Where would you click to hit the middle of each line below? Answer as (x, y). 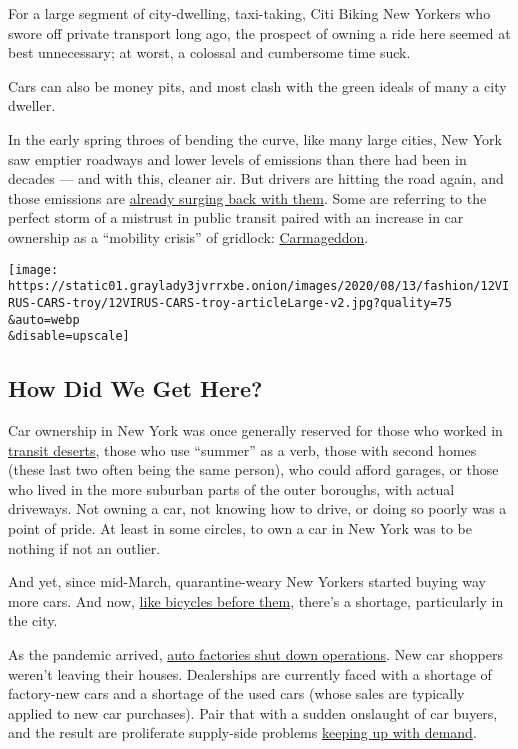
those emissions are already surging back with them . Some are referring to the (247, 197)
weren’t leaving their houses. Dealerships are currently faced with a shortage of (250, 673)
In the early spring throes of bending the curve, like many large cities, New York (255, 138)
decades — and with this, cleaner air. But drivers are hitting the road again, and (256, 178)
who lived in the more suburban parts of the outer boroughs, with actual (231, 488)
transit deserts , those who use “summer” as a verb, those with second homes (242, 449)
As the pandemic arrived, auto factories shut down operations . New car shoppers (255, 653)
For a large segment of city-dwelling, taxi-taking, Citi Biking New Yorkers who (249, 13)
